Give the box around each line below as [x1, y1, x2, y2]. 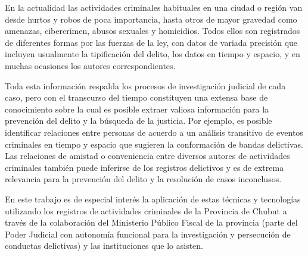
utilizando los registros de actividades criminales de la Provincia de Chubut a [5, 204, 287, 217]
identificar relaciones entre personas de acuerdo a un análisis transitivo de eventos [5, 126, 303, 138]
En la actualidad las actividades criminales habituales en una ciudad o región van [5, 1, 303, 13]
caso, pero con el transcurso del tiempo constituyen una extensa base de [5, 91, 268, 104]
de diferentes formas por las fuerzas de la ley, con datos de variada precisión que [5, 36, 298, 48]
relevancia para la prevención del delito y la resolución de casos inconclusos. [5, 173, 282, 185]
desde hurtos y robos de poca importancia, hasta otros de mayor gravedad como [5, 13, 297, 25]
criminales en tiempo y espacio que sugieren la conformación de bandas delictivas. [5, 138, 303, 150]
